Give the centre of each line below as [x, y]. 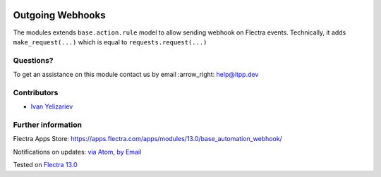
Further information [48, 125]
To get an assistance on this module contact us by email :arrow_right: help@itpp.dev [136, 75]
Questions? [33, 60]
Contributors [36, 92]
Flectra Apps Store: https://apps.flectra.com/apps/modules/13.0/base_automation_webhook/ [147, 139]
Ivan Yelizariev [52, 106]
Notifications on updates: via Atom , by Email [77, 152]
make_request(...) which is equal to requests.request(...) [110, 42]
